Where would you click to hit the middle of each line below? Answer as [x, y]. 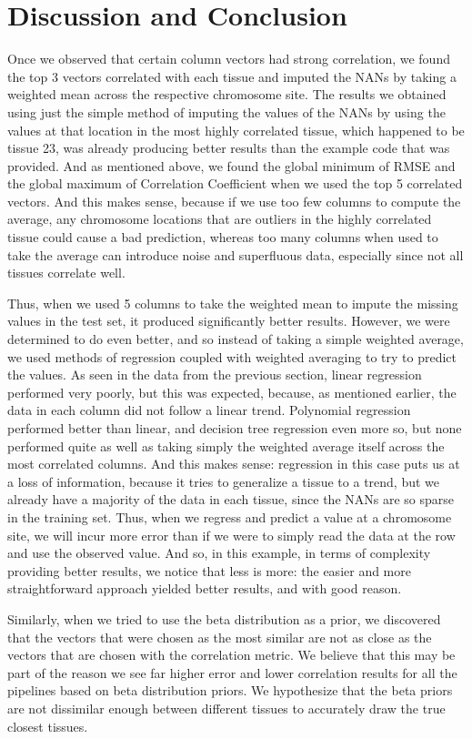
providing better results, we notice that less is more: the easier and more [209, 570]
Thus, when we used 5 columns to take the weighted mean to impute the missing [233, 303]
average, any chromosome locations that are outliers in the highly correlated [220, 219]
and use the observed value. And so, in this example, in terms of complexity [219, 553]
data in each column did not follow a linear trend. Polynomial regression [209, 410]
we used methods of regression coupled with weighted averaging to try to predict [232, 356]
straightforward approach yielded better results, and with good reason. [205, 588]
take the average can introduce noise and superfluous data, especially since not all [236, 254]
